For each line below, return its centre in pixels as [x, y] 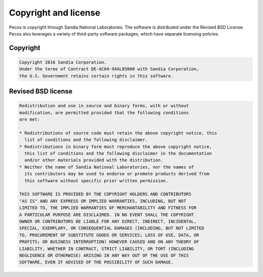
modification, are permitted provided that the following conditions [104, 113]
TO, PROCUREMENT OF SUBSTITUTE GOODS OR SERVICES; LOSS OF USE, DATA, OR [109, 235]
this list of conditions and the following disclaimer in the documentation [118, 154]
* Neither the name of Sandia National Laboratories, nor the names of [107, 167]
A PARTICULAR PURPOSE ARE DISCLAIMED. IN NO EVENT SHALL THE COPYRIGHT [107, 215]
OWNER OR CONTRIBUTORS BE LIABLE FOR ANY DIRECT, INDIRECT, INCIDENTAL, [108, 221]
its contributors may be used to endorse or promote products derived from [117, 174]
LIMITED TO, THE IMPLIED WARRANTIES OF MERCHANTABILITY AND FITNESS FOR [108, 208]
